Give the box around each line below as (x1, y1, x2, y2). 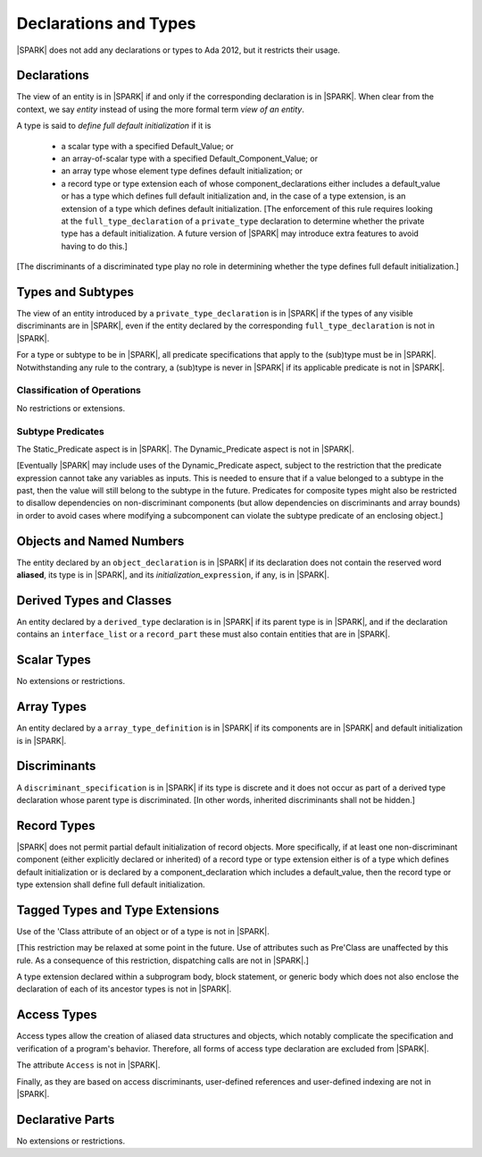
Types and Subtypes (16, 284, 134, 300)
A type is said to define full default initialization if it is (16, 121, 212, 131)
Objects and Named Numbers (16, 533, 185, 549)
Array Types (16, 699, 87, 714)
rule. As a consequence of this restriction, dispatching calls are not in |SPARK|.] (16, 955, 310, 966)
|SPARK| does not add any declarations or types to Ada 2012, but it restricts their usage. (16, 45, 341, 55)
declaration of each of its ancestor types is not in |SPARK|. (16, 984, 232, 994)
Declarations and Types (16, 13, 196, 33)
